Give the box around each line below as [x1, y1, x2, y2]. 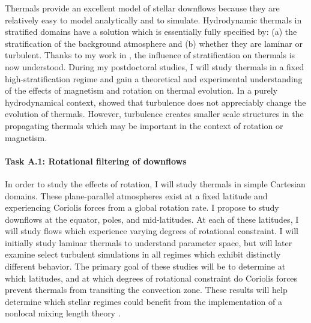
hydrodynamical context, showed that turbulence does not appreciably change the [5, 95, 306, 108]
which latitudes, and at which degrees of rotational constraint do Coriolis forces [5, 271, 298, 284]
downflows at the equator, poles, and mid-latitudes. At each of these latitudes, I [5, 213, 299, 225]
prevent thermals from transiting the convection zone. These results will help [5, 283, 288, 296]
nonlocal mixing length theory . [5, 307, 121, 319]
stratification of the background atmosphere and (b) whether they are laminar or [5, 37, 303, 49]
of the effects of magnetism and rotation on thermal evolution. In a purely [5, 84, 278, 97]
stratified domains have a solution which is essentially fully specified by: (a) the [5, 25, 297, 38]
